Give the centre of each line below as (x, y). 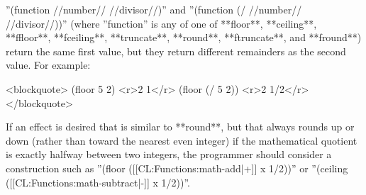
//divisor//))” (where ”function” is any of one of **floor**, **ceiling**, (161, 23)
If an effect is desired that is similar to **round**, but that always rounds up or (180, 127)
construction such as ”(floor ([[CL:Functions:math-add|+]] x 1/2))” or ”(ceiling (177, 168)
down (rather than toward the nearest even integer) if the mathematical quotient (182, 140)
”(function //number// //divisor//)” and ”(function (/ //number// (154, 9)
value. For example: (48, 65)
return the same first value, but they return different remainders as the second (176, 51)
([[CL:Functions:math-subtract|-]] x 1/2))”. (98, 182)
